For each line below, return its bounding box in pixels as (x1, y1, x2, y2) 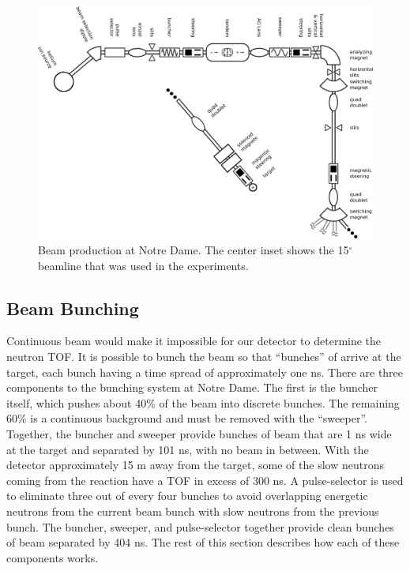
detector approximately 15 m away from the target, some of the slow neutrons (6, 456, 384, 473)
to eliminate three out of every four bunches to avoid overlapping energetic (6, 487, 368, 504)
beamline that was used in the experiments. (38, 257, 249, 273)
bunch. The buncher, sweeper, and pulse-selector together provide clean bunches (6, 518, 394, 535)
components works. (6, 549, 99, 565)
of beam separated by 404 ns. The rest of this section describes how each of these (6, 534, 400, 550)
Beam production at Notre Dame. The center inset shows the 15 (38, 241, 349, 257)
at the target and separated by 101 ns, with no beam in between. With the (6, 441, 369, 457)
